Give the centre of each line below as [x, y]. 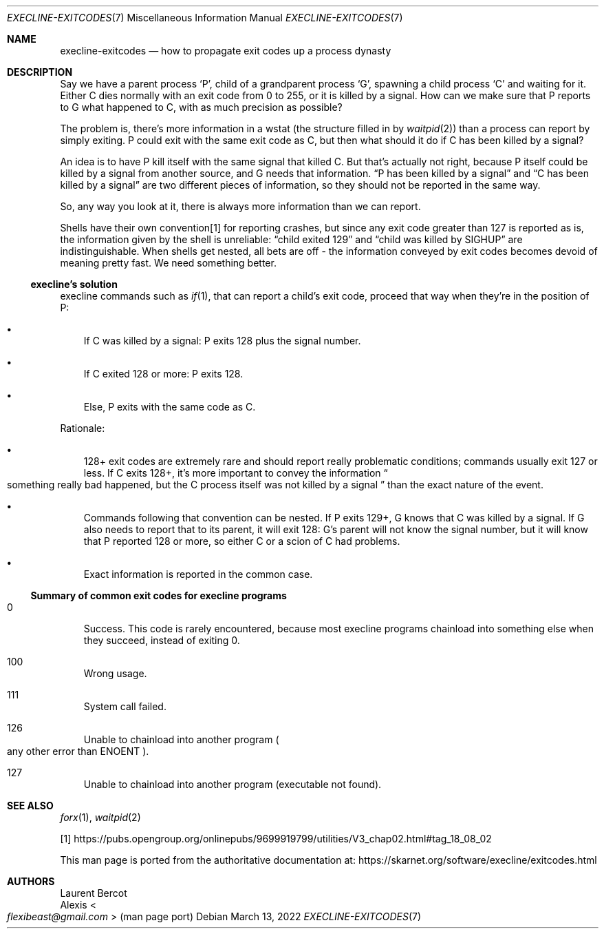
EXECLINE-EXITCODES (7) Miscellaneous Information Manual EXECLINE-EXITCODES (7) [205, 18]
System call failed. [125, 706]
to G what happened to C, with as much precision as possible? [201, 107]
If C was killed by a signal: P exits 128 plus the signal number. [222, 341]
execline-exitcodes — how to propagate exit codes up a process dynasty [226, 51]
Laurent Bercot [94, 893]
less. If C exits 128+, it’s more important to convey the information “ [236, 473]
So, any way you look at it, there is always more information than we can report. [240, 206]
